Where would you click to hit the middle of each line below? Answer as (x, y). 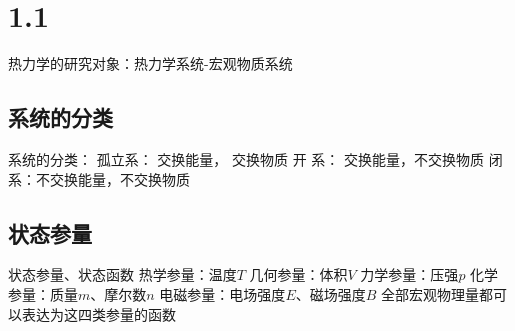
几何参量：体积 (298, 274)
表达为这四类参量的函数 (98, 313)
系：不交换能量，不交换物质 (99, 178)
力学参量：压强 (409, 274)
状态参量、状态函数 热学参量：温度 (122, 274)
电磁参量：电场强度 (222, 293)
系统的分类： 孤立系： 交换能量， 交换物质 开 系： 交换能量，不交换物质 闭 (255, 158)
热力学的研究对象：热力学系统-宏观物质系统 (150, 63)
